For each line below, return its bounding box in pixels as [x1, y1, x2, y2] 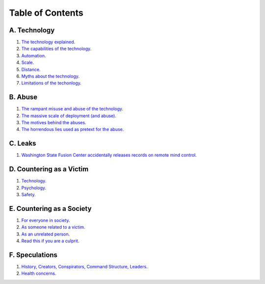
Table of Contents [9, 7, 83, 18]
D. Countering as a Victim [9, 165, 89, 174]
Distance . [21, 66, 41, 72]
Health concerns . [21, 270, 56, 277]
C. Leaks [9, 139, 36, 148]
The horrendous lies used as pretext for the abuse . [21, 127, 124, 132]
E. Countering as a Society [9, 204, 92, 213]
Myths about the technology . [21, 74, 79, 79]
